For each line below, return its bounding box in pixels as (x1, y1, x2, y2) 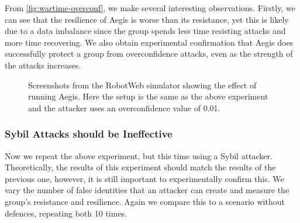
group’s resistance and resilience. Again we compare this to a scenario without (5, 195, 285, 207)
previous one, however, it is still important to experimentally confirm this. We (5, 172, 284, 184)
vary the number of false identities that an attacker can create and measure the (5, 184, 289, 196)
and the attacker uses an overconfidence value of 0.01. (28, 101, 220, 114)
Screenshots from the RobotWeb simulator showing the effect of (28, 78, 257, 91)
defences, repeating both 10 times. (5, 207, 127, 219)
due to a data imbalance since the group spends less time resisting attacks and (5, 25, 286, 37)
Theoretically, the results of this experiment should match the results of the (5, 161, 276, 173)
